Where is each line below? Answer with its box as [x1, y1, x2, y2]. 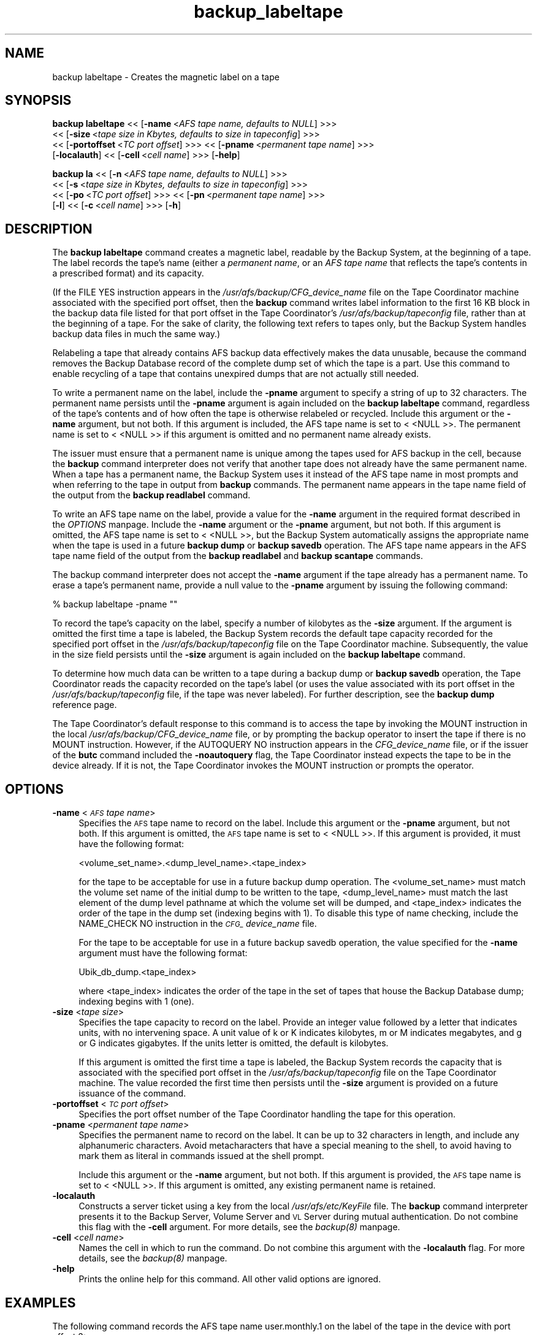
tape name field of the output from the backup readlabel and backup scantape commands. [52, 550, 424, 561]
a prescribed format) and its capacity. [52, 268, 204, 279]
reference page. [52, 699, 117, 710]
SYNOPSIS [5, 93, 72, 108]
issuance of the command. [78, 1088, 186, 1099]
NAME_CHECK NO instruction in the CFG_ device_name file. [78, 918, 317, 929]
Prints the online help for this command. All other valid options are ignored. [78, 1274, 381, 1285]
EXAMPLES [5, 1295, 76, 1310]
